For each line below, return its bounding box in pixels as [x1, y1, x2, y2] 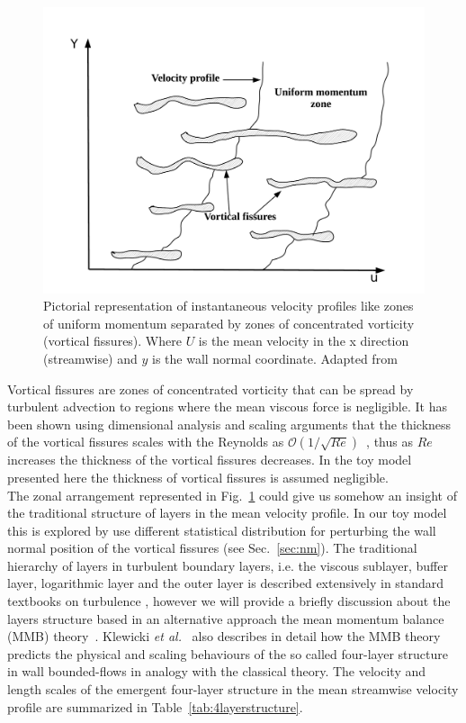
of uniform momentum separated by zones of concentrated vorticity [43, 313, 415, 332]
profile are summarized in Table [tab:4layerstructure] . [7, 697, 303, 716]
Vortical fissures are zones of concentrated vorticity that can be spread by [7, 379, 414, 398]
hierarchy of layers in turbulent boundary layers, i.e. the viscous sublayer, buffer [7, 556, 448, 574]
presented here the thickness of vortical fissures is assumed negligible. [7, 467, 389, 486]
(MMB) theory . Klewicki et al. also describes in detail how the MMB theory [7, 627, 441, 646]
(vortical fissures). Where [43, 331, 182, 350]
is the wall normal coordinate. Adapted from [151, 348, 398, 367]
